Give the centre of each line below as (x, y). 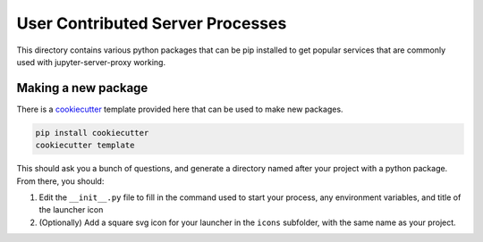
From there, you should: (60, 181)
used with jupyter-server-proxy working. (91, 62)
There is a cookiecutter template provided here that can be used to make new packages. (180, 109)
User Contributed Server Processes (152, 23)
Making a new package (82, 88)
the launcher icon (71, 210)
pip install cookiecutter (92, 133)
